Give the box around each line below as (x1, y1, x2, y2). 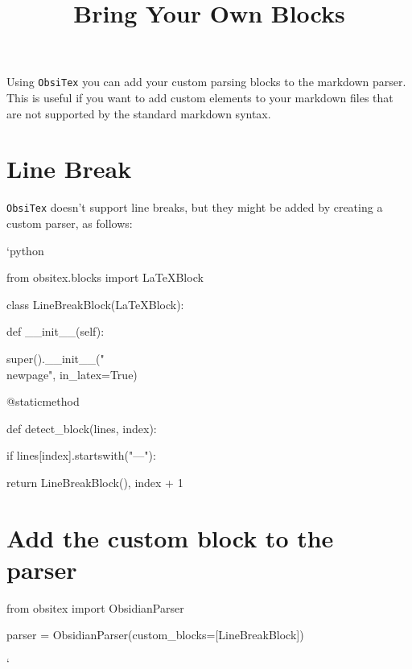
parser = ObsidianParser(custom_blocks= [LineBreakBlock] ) (6, 626, 304, 643)
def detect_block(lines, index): (6, 419, 157, 436)
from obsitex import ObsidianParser (6, 599, 184, 616)
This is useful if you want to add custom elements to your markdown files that (6, 89, 393, 106)
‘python (6, 242, 44, 258)
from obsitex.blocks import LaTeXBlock (6, 269, 204, 286)
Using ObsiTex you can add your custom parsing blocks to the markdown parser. (6, 73, 406, 90)
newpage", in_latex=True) (6, 365, 138, 382)
